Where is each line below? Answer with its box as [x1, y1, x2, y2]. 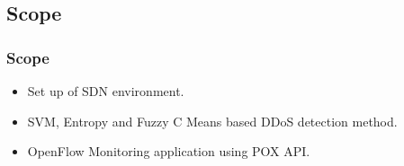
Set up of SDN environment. [27, 82, 184, 100]
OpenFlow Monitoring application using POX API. [27, 142, 310, 161]
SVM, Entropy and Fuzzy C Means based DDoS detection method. [27, 111, 398, 130]
